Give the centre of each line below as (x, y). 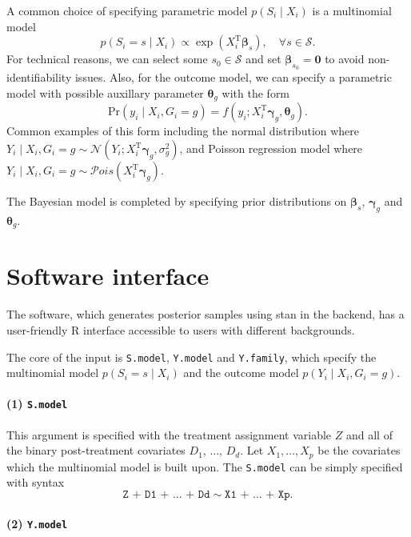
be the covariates (359, 450)
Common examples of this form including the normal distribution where (183, 131)
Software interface (108, 276)
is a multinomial (352, 10)
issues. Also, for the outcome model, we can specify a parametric (233, 77)
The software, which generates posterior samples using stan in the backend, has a (205, 314)
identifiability (39, 77)
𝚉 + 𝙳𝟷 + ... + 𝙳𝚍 (166, 495)
